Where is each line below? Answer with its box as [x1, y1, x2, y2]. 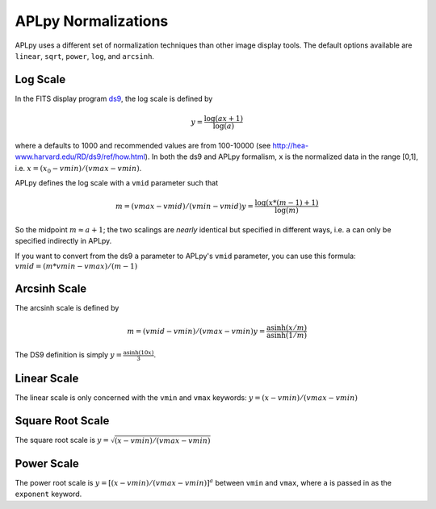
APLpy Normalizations [15, 12, 169, 30]
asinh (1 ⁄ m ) [266, 331, 308, 340]
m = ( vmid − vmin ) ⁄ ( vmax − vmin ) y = [126, 327, 266, 336]
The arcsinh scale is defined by [15, 303, 119, 313]
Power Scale [15, 457, 80, 470]
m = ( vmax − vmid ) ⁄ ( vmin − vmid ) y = [115, 202, 254, 211]
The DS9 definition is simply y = [15, 350, 123, 360]
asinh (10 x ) [123, 348, 154, 357]
